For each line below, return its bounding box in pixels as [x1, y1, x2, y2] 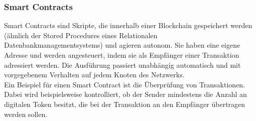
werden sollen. [4, 108, 48, 119]
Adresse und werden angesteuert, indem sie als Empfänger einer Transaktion [4, 50, 239, 60]
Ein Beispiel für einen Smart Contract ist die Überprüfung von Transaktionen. [4, 79, 245, 89]
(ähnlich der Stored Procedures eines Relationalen [4, 30, 158, 40]
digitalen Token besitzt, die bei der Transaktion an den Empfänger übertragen [4, 98, 245, 109]
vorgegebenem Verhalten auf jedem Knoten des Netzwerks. [4, 69, 185, 80]
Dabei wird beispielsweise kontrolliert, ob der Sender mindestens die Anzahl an [4, 89, 247, 99]
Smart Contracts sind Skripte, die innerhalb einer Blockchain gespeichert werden [4, 20, 252, 31]
